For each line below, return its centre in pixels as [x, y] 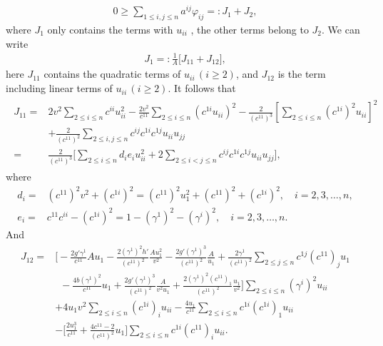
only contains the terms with [110, 29]
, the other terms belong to [250, 29]
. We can [341, 29]
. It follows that [202, 88]
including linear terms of [59, 88]
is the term [302, 74]
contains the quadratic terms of [112, 74]
